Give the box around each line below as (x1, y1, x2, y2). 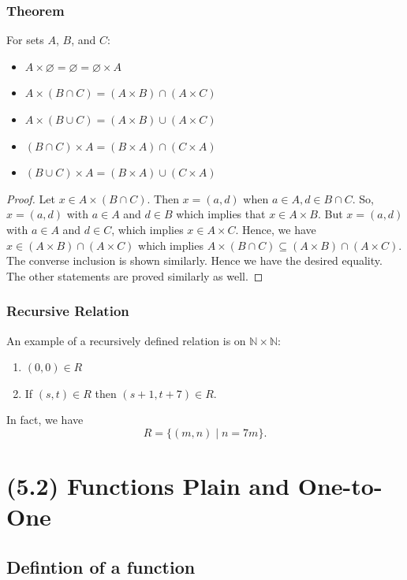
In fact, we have (6, 411, 84, 428)
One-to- (297, 470, 383, 502)
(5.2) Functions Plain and (6, 470, 290, 502)
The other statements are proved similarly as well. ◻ (6, 267, 263, 284)
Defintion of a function (6, 554, 196, 578)
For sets (6, 32, 44, 48)
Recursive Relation (6, 301, 129, 321)
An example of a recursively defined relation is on (6, 332, 246, 348)
